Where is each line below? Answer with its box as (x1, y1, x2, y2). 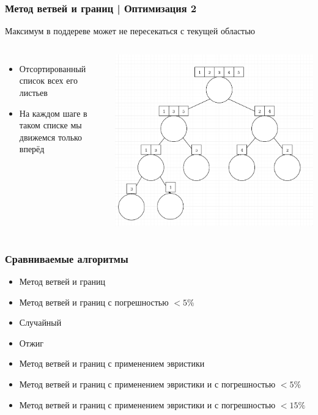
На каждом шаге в (19, 106, 87, 119)
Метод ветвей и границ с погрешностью (19, 295, 169, 308)
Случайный (19, 316, 62, 329)
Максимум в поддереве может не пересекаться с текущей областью (5, 24, 256, 37)
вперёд (19, 142, 45, 155)
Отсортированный (19, 62, 86, 75)
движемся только (19, 130, 83, 143)
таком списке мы (19, 119, 82, 131)
